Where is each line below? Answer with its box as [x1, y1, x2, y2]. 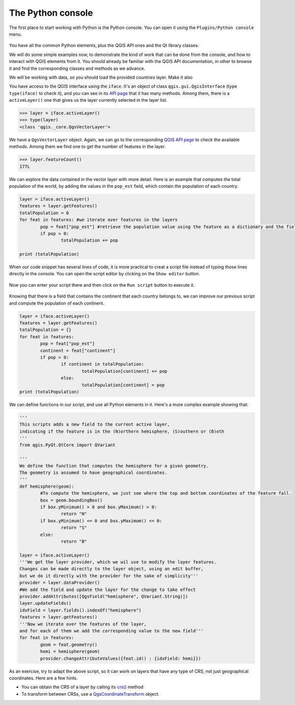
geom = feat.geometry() [40, 642, 98, 647]
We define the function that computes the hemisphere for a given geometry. [19, 463, 209, 469]
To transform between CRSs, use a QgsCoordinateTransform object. [21, 691, 160, 697]
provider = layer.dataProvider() [19, 580, 100, 586]
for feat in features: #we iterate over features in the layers [19, 217, 178, 223]
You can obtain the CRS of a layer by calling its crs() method [21, 684, 144, 690]
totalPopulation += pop [60, 237, 118, 243]
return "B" [60, 538, 87, 544]
